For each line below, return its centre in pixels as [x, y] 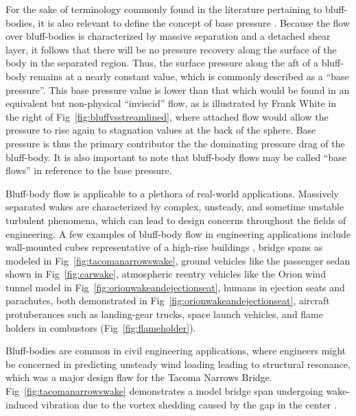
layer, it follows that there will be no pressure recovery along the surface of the [171, 49]
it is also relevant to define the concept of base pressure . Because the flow [194, 22]
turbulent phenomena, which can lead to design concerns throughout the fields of [176, 220]
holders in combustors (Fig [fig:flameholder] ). [101, 327]
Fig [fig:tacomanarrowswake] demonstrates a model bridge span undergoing [164, 391]
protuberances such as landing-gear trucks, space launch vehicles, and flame [164, 314]
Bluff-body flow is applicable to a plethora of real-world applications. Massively [172, 193]
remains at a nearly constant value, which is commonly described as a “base [189, 76]
